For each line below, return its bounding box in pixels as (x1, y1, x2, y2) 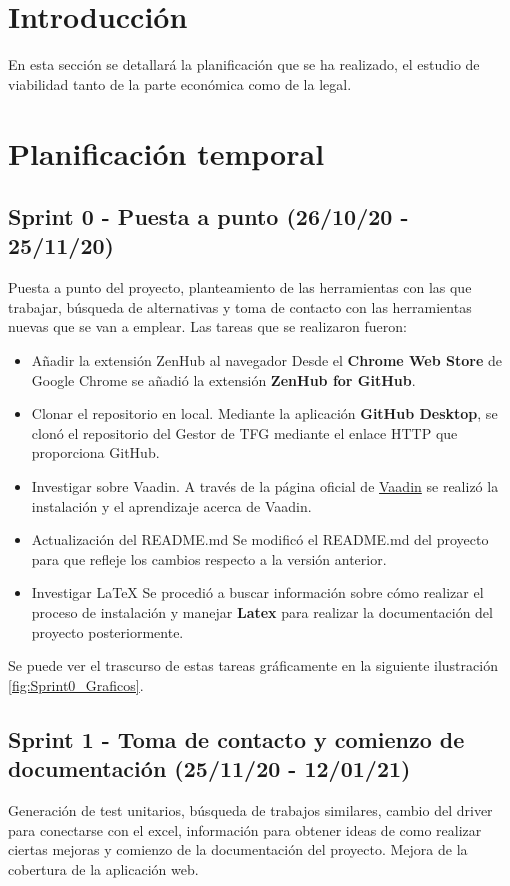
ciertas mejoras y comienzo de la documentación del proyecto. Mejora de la (8, 839, 468, 860)
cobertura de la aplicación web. (8, 858, 199, 879)
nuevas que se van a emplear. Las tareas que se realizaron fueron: (8, 316, 407, 337)
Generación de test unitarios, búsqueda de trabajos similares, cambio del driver (8, 799, 493, 820)
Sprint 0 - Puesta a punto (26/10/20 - (8, 201, 409, 232)
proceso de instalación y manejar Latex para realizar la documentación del (31, 602, 493, 622)
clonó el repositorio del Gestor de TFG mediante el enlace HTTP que (31, 422, 458, 443)
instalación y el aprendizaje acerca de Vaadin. (31, 495, 312, 516)
